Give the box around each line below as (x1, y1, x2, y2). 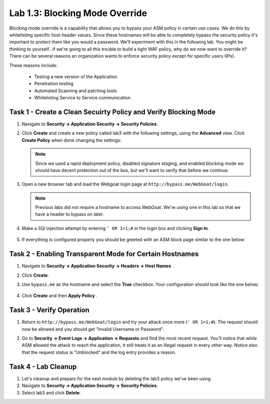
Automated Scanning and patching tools (34, 88, 117, 94)
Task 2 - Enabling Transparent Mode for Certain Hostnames (9, 250, 199, 258)
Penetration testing (34, 81, 73, 87)
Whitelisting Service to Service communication (34, 95, 131, 101)
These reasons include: (9, 62, 57, 68)
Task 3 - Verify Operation (9, 306, 89, 314)
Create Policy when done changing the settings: (21, 137, 122, 143)
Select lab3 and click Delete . (21, 389, 81, 395)
